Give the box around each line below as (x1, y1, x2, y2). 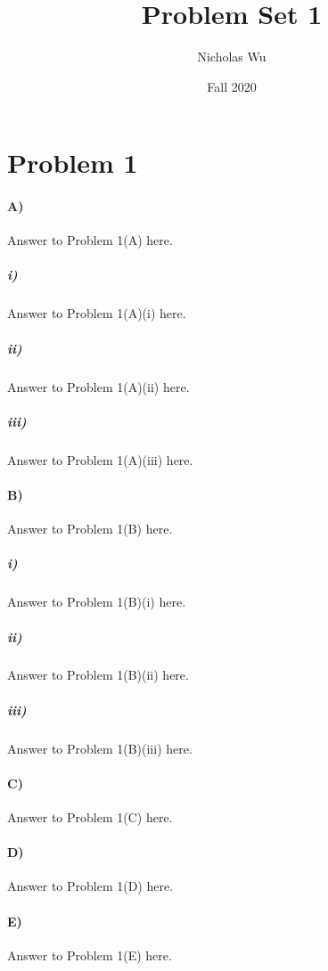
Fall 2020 (207, 77, 257, 95)
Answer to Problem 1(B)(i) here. (7, 592, 186, 611)
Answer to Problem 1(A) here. (7, 231, 173, 249)
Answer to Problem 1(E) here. (7, 945, 172, 964)
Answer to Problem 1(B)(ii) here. (7, 665, 189, 684)
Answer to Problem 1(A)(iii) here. (7, 450, 193, 469)
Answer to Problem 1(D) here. (7, 877, 174, 895)
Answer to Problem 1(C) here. (7, 808, 173, 827)
